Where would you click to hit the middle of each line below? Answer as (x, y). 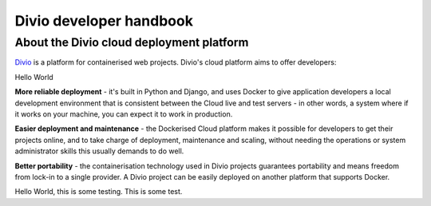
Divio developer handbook (104, 21)
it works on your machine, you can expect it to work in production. (124, 114)
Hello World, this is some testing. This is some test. (99, 192)
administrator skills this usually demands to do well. (99, 151)
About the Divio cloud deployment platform (132, 42)
